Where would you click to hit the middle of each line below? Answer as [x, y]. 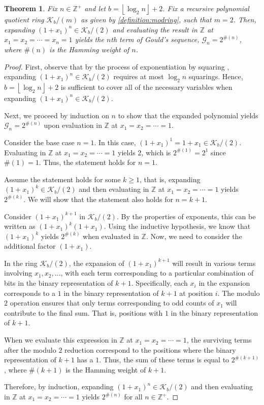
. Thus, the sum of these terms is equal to [164, 360]
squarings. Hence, [216, 76]
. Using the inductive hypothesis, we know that [177, 226]
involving [18, 273]
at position [196, 293]
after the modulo [30, 349]
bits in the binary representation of [59, 283]
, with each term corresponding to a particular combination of [157, 273]
